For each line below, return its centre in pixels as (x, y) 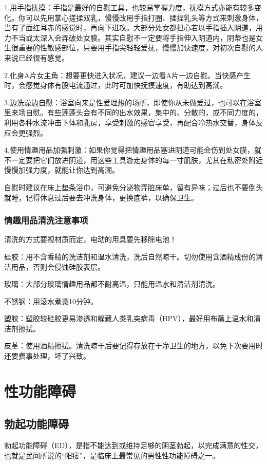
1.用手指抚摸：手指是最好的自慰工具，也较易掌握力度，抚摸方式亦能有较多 (129, 7)
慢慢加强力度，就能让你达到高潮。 (62, 170)
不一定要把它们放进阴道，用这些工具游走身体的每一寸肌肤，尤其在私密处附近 (133, 160)
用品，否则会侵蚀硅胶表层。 (58, 266)
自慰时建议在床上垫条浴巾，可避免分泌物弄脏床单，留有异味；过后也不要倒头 (133, 187)
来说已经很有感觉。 (36, 57)
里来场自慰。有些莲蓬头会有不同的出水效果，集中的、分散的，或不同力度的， (133, 112)
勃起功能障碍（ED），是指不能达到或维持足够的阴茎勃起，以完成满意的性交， (133, 445)
